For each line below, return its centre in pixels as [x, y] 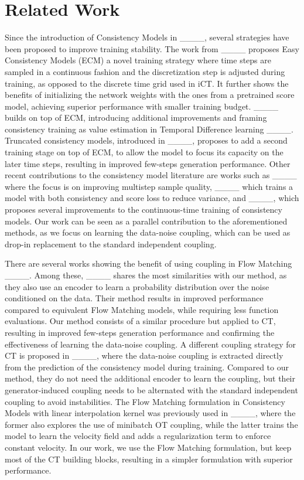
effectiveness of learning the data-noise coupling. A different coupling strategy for [151, 344]
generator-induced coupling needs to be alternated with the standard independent [151, 389]
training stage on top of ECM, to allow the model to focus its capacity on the [144, 152]
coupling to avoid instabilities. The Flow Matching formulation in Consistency [145, 401]
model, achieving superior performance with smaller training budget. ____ [142, 106]
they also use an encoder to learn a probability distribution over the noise [137, 286]
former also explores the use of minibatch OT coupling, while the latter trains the [151, 424]
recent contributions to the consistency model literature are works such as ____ [151, 175]
